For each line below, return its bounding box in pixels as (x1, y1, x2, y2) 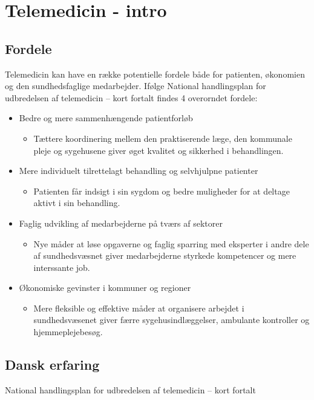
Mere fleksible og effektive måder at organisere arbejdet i (33, 301, 244, 314)
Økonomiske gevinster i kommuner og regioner (19, 281, 191, 294)
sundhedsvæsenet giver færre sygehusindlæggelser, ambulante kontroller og (33, 313, 310, 326)
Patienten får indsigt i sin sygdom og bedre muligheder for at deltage (33, 184, 290, 197)
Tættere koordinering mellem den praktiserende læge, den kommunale (33, 132, 292, 144)
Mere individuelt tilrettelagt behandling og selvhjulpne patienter (19, 164, 258, 177)
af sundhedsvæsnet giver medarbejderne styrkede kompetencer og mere (33, 249, 296, 262)
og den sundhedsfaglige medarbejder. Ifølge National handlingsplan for (5, 79, 266, 92)
